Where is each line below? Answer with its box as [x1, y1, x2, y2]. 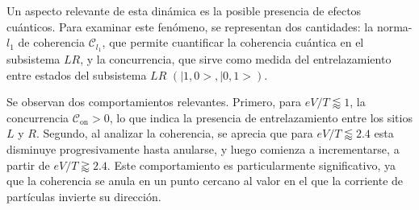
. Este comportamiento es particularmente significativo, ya [107, 156, 396, 173]
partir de [6, 156, 50, 173]
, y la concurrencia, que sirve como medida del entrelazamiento [80, 51, 392, 68]
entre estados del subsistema [6, 66, 147, 83]
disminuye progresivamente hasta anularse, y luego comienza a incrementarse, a [6, 141, 400, 158]
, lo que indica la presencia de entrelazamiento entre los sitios [109, 109, 413, 126]
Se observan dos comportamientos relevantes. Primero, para [6, 93, 302, 110]
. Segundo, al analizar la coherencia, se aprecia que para [36, 125, 313, 142]
